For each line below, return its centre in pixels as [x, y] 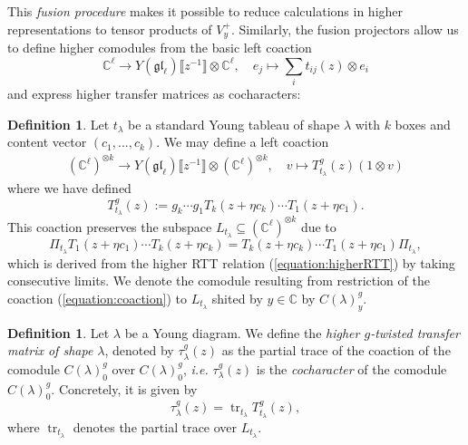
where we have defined [69, 188]
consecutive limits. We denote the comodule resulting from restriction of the [219, 281]
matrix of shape [50, 350]
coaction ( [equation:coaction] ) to [97, 298]
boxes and [423, 124]
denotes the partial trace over [155, 426]
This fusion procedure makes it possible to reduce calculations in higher [205, 11]
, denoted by [139, 350]
